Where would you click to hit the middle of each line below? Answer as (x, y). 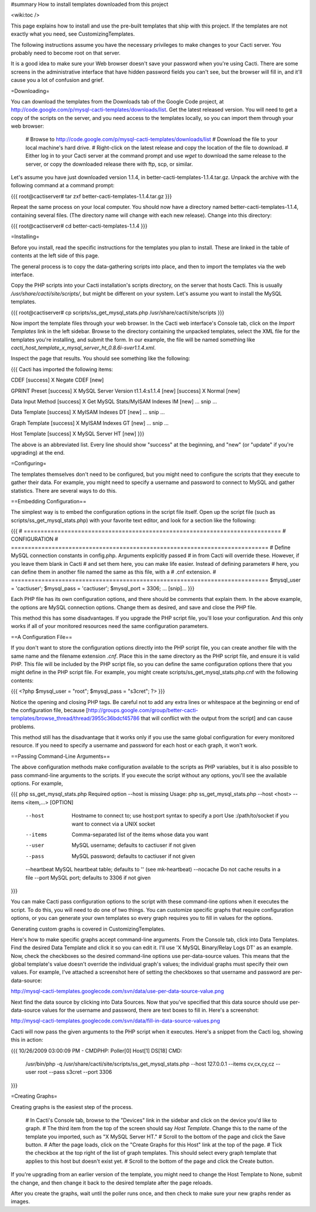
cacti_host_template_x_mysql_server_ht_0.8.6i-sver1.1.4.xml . (83, 348)
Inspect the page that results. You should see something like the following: (100, 358)
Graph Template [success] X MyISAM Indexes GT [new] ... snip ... (90, 423)
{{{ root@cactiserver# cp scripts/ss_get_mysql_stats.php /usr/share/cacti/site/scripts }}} (118, 313)
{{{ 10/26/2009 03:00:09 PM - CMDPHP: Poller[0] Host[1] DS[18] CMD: (97, 1050)
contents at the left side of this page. (55, 256)
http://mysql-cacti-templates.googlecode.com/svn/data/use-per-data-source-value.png (118, 991)
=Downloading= (30, 91)
